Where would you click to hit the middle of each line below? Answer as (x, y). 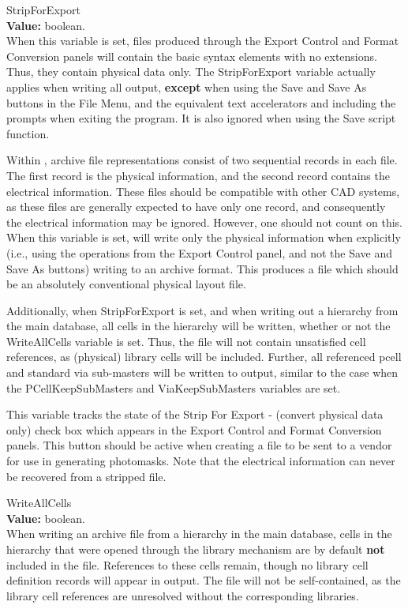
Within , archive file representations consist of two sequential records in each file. (202, 160)
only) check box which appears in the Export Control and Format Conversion (194, 429)
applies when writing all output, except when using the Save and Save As (187, 86)
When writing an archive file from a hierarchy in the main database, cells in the (199, 534)
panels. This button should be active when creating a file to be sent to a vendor (199, 445)
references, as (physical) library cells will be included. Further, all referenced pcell (204, 357)
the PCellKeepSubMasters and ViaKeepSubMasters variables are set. (174, 387)
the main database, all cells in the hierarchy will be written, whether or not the (198, 326)
